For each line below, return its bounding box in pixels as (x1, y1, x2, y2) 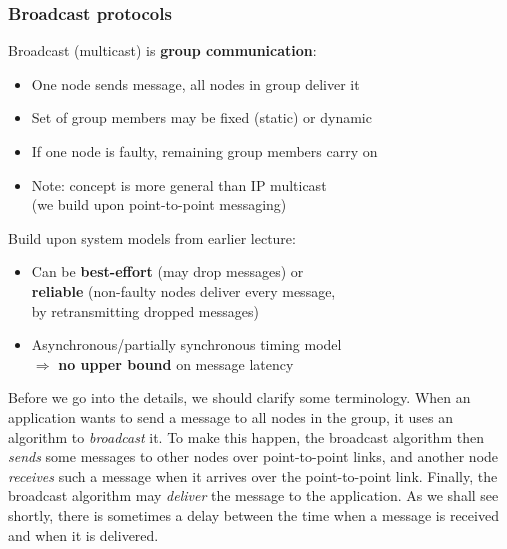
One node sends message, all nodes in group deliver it (31, 73, 360, 94)
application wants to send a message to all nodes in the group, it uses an (8, 406, 454, 427)
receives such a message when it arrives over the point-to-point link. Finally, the (8, 465, 498, 486)
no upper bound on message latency (58, 353, 294, 374)
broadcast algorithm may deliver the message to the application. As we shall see (8, 485, 499, 506)
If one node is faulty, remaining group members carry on (31, 141, 378, 161)
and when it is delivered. (8, 524, 159, 545)
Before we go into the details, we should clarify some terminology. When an (8, 387, 471, 408)
